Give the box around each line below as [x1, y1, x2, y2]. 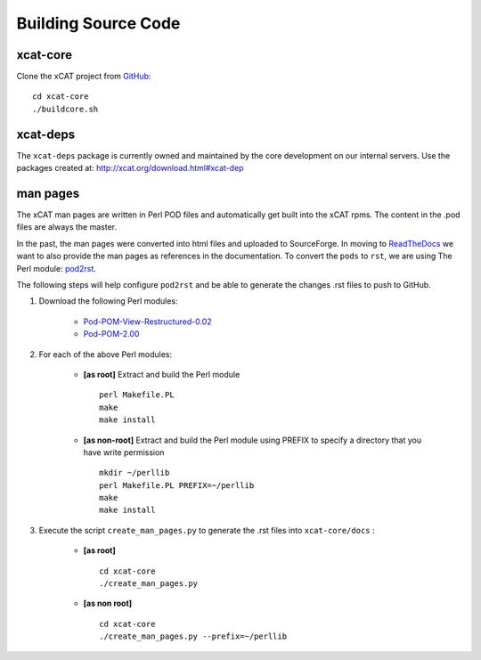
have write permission [83, 446, 165, 458]
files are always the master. [16, 222, 118, 232]
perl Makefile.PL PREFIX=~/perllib [99, 480, 255, 490]
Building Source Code [16, 13, 181, 33]
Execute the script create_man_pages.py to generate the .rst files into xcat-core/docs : [38, 525, 375, 535]
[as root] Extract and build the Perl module [83, 369, 240, 379]
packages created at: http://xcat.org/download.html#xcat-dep [16, 163, 244, 174]
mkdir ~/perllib [99, 468, 170, 478]
